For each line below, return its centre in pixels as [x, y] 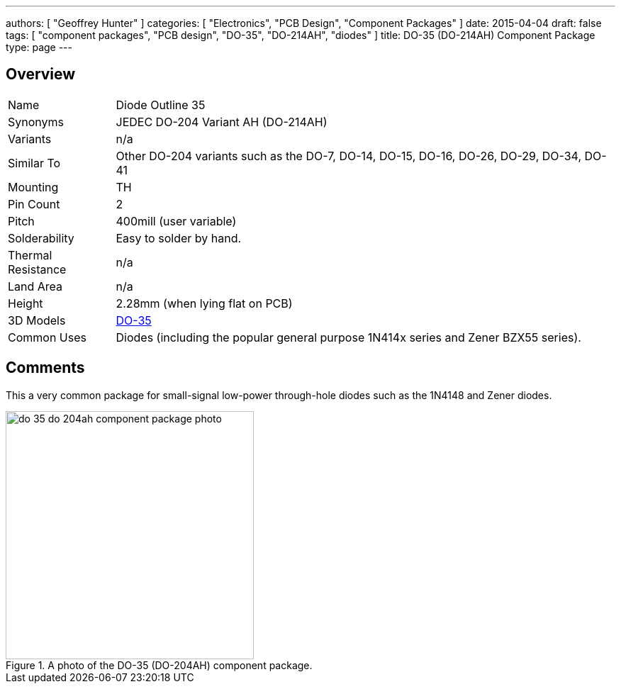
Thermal [30, 255]
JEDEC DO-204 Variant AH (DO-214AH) [222, 122]
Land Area [35, 286]
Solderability [41, 238]
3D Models [37, 320]
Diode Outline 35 [161, 105]
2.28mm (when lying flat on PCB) [204, 303]
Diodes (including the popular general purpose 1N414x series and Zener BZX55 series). [348, 337]
